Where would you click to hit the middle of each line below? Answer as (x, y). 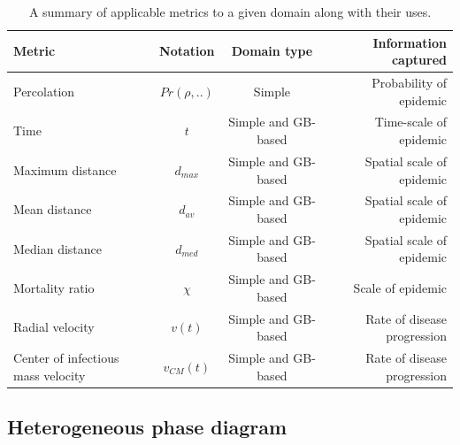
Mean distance (53, 209)
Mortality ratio (54, 288)
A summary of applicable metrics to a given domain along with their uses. (230, 12)
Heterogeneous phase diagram (147, 427)
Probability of (409, 83)
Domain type (272, 51)
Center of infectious (66, 358)
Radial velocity (54, 327)
